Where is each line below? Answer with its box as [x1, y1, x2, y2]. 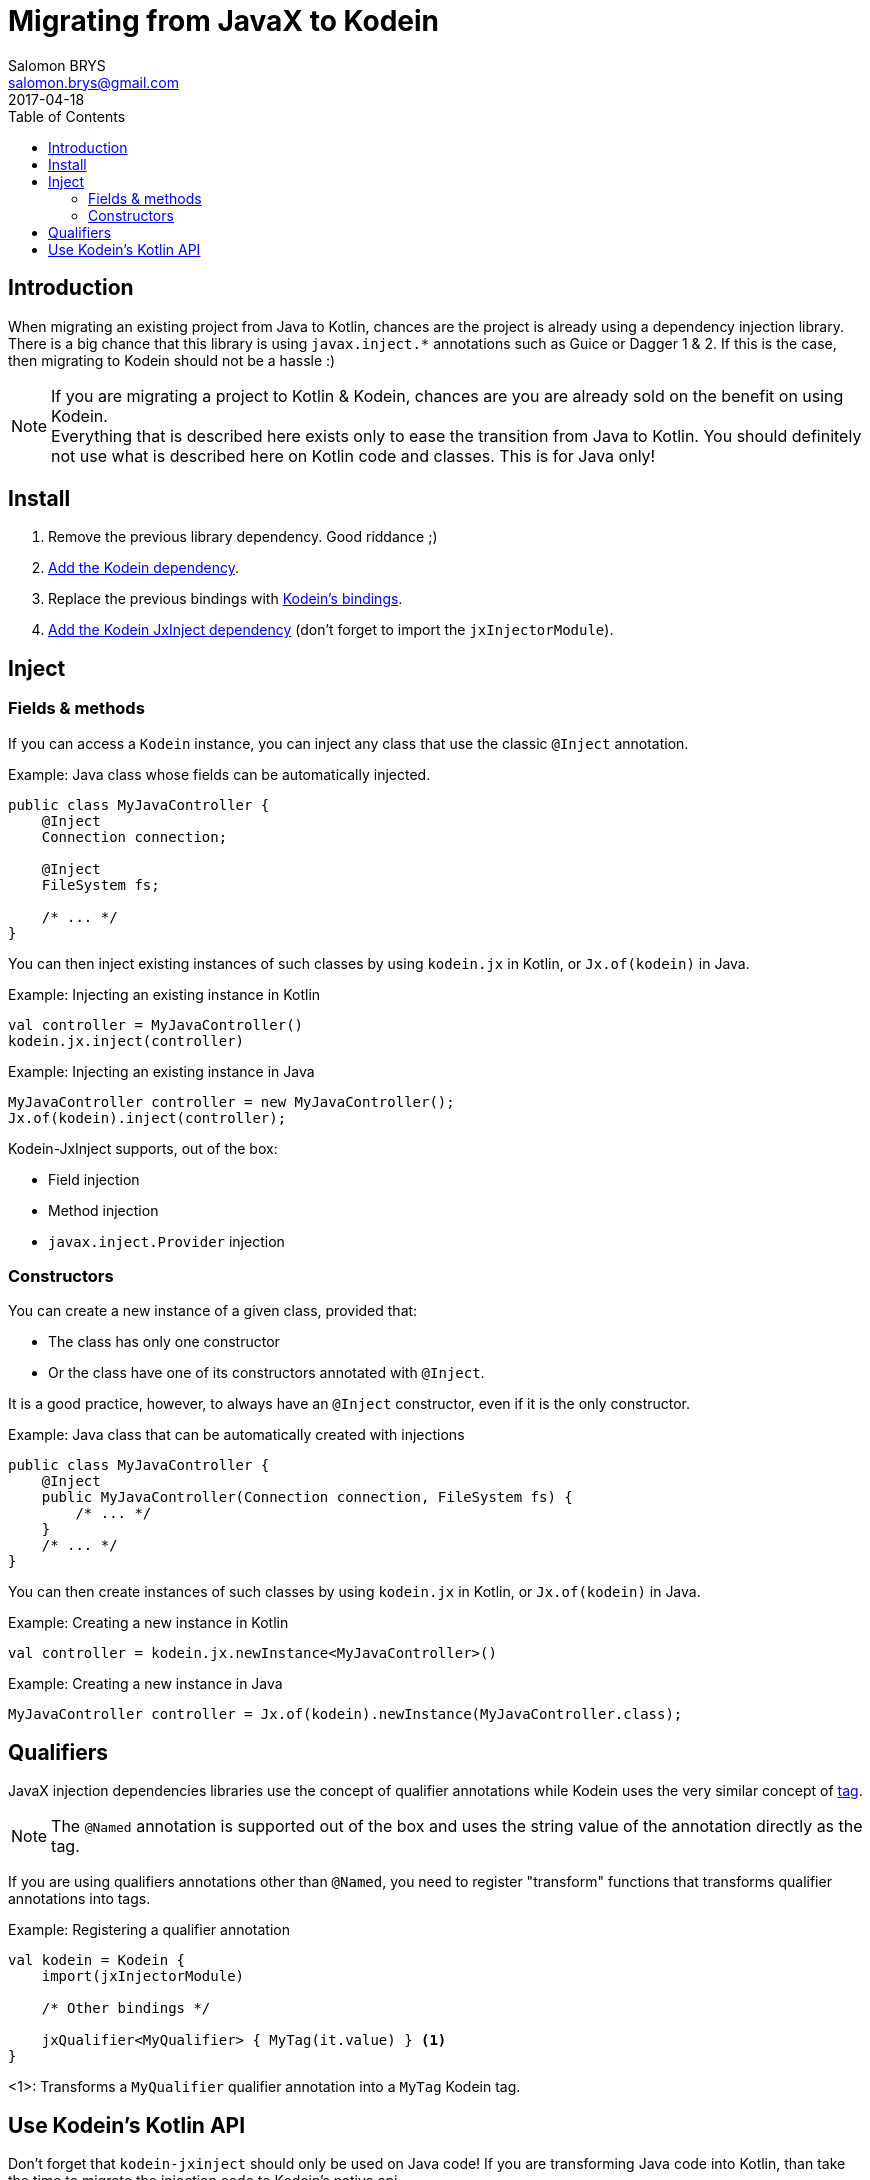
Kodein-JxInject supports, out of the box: [8, 1139, 278, 1157]
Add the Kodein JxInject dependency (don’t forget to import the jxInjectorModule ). [48, 621, 614, 639]
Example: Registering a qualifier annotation [8, 1921, 290, 1939]
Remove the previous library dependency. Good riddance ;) [48, 528, 438, 546]
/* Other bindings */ [41, 2000, 211, 2017]
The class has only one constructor [48, 1333, 280, 1351]
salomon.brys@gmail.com [8, 73, 180, 91]
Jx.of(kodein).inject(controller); [8, 1109, 287, 1126]
